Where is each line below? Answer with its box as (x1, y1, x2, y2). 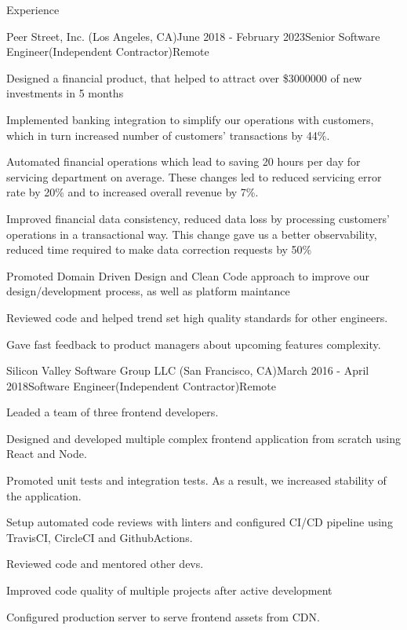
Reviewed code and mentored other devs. (6, 555, 204, 572)
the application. (6, 487, 82, 504)
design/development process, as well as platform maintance (6, 283, 290, 299)
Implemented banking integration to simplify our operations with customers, (6, 111, 374, 127)
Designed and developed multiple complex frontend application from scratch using (6, 430, 402, 446)
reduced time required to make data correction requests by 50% (6, 241, 312, 258)
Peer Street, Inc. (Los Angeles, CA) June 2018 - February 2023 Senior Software (6, 27, 380, 44)
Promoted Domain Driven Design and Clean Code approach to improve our (6, 267, 370, 284)
